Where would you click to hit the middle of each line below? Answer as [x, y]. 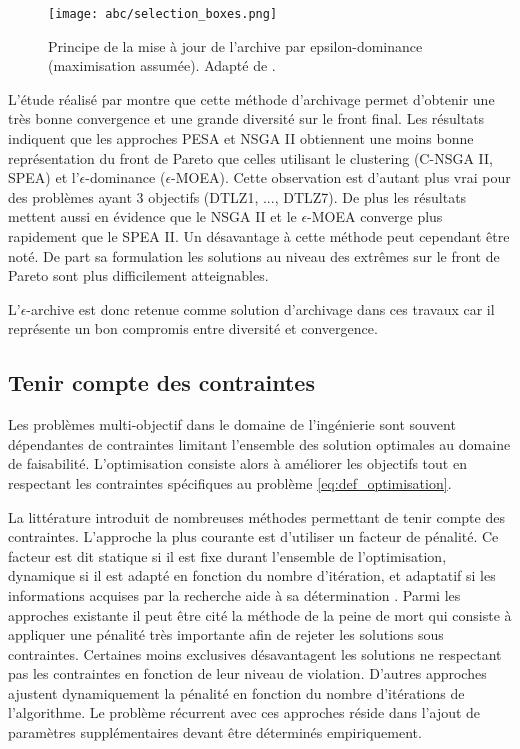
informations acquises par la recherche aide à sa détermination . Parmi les [234, 594]
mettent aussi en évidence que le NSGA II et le [152, 216]
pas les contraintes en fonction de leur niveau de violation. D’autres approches [247, 673]
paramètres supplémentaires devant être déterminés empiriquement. [215, 732]
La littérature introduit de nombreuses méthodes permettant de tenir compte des [256, 516]
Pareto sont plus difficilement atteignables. [138, 275]
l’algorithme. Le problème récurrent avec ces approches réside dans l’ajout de [244, 712]
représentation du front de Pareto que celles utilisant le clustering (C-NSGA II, [250, 157]
